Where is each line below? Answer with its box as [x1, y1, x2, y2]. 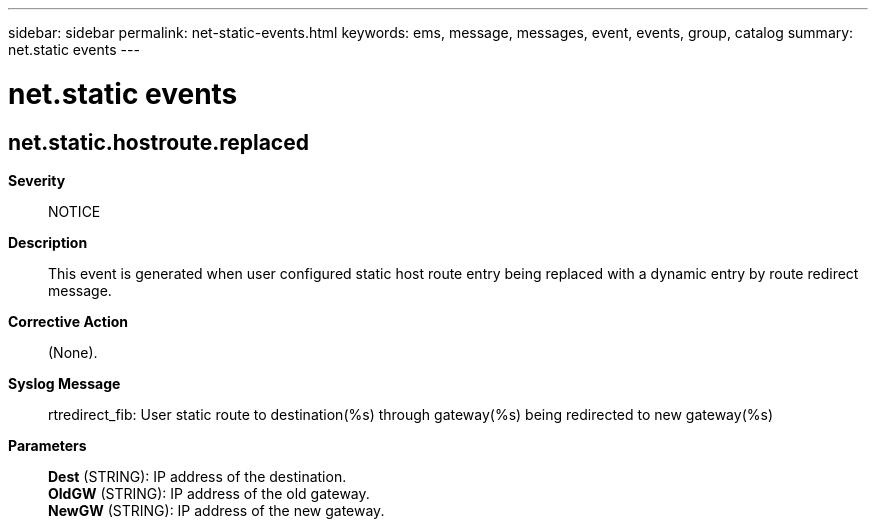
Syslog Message [8, 374, 121, 392]
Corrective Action [8, 312, 128, 330]
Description [8, 233, 88, 251]
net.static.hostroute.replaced [8, 129, 309, 155]
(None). [48, 343, 98, 361]
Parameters [8, 436, 87, 454]
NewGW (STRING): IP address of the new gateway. [48, 501, 385, 519]
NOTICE [48, 202, 101, 220]
